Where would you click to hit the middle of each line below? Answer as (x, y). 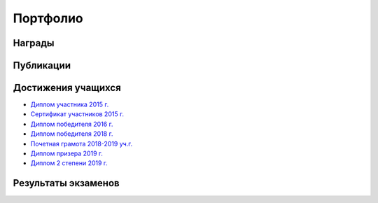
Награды (34, 43)
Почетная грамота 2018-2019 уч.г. (82, 143)
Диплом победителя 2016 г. (72, 124)
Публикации (42, 65)
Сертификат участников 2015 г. (77, 114)
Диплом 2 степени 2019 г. (69, 163)
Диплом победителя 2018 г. (72, 134)
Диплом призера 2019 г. (66, 153)
